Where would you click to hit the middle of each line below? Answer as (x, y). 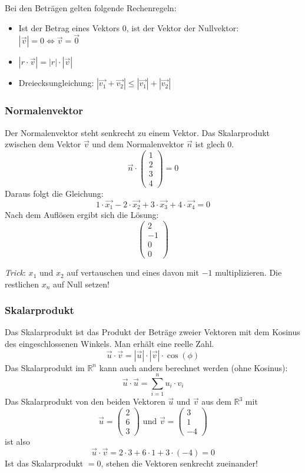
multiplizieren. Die (248, 272)
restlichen (22, 284)
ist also (17, 441)
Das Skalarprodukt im (45, 367)
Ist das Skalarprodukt (44, 463)
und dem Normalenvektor (138, 144)
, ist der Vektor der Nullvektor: (183, 27)
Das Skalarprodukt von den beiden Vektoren (85, 401)
